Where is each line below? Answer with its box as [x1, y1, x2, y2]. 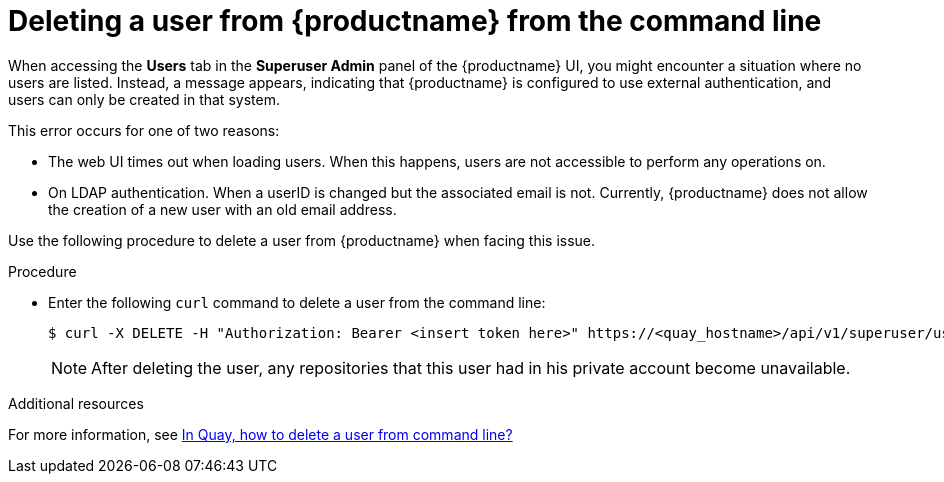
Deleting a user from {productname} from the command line [8, 4, 822, 38]
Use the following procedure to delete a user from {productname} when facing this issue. [8, 231, 596, 249]
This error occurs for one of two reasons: [8, 121, 280, 139]
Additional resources [8, 394, 144, 412]
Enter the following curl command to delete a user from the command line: [48, 293, 546, 311]
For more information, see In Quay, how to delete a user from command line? [8, 425, 513, 443]
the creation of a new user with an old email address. [48, 200, 397, 218]
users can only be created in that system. [8, 90, 280, 108]
